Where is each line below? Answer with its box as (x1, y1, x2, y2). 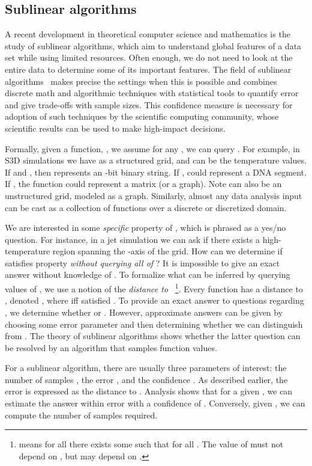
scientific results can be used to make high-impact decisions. (5, 121, 226, 134)
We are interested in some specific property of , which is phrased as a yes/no (5, 221, 286, 234)
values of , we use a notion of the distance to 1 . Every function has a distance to (5, 281, 303, 295)
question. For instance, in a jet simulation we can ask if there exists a (5, 233, 260, 245)
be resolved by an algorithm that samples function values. (5, 341, 217, 354)
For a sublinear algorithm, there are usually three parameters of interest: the (5, 361, 287, 374)
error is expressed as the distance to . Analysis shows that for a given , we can (5, 385, 293, 397)
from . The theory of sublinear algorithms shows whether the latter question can (5, 330, 301, 342)
